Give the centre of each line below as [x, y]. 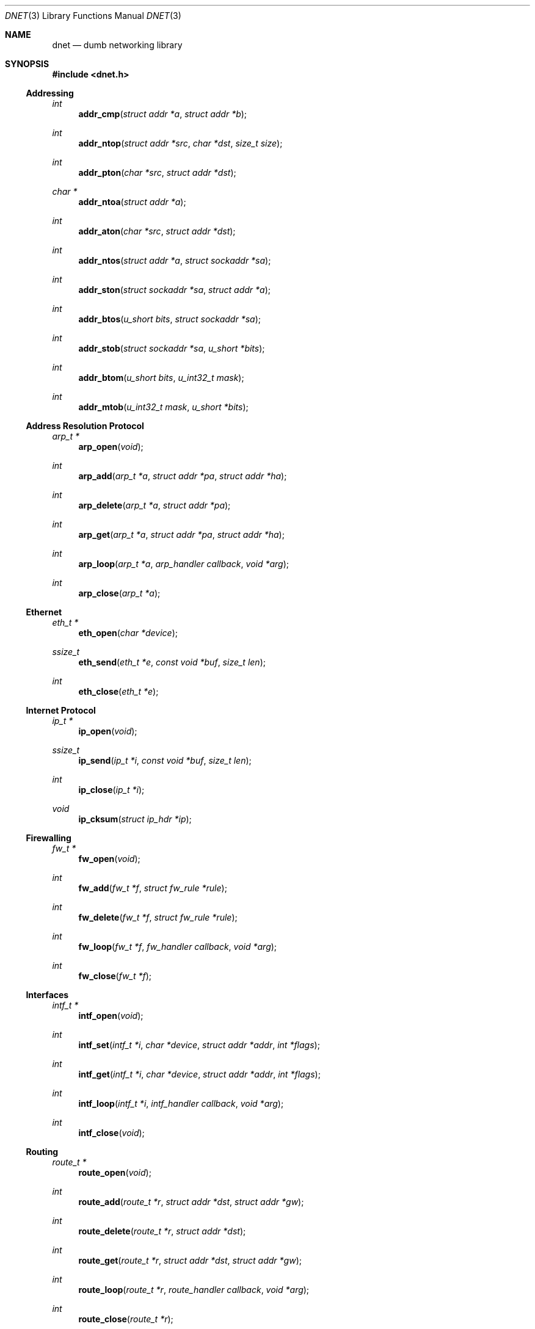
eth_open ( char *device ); [128, 633]
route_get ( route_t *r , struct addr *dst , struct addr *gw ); [190, 1260]
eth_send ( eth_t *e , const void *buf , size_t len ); [172, 662]
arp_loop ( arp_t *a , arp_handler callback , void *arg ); [184, 564]
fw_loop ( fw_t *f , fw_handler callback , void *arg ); [178, 947]
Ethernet [44, 612]
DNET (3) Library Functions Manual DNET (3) [93, 16]
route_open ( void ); [115, 1172]
